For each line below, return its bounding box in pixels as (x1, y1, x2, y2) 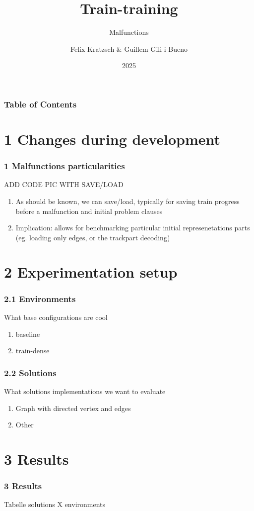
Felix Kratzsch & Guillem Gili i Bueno (70, 43, 188, 54)
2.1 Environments (4, 292, 76, 305)
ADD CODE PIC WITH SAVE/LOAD (4, 179, 124, 190)
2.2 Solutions (4, 366, 57, 379)
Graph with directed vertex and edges (15, 403, 131, 413)
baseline (15, 328, 40, 339)
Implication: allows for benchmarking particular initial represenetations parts (15, 222, 250, 233)
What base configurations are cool (4, 311, 108, 322)
